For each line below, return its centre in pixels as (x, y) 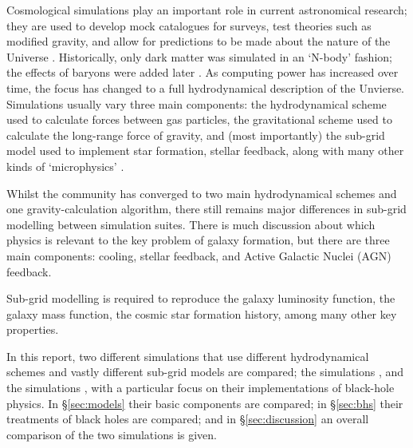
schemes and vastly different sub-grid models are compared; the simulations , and (205, 372)
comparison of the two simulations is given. (112, 434)
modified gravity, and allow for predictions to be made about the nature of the (199, 41)
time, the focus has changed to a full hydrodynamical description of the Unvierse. (205, 87)
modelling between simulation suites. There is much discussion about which (191, 224)
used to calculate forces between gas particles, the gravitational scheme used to (199, 119)
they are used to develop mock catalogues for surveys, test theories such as (189, 25)
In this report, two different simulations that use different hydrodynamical (188, 356)
